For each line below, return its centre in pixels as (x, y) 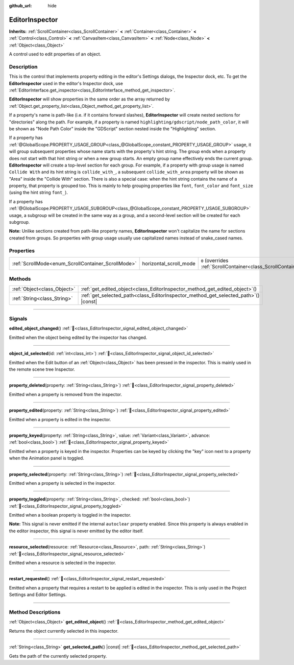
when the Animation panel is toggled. (47, 458)
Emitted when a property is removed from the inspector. (65, 394)
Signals (18, 319)
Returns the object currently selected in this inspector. (64, 631)
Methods (20, 279)
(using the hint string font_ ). (38, 192)
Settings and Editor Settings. (38, 594)
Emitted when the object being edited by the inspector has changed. (78, 337)
